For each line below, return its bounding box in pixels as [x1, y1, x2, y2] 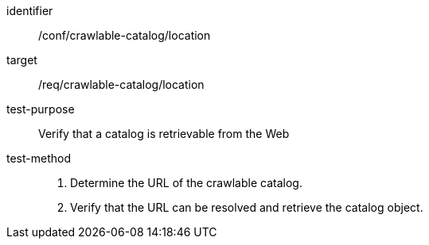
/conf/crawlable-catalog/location [38, 29, 211, 42]
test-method [6, 151, 71, 165]
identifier [6, 4, 53, 17]
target [6, 53, 37, 67]
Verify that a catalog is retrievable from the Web [38, 127, 290, 140]
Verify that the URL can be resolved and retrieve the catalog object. [70, 201, 423, 214]
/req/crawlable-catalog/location [38, 78, 205, 91]
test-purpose [6, 102, 75, 116]
